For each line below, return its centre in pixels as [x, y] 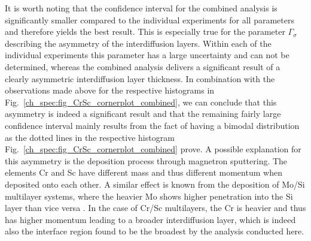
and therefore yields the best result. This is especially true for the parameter [145, 31]
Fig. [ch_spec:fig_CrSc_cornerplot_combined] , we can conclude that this [141, 102]
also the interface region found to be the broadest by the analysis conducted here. [155, 231]
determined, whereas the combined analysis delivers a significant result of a [143, 66]
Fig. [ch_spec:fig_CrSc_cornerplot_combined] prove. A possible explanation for [153, 149]
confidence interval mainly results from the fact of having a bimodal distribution [152, 125]
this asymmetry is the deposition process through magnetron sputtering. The [146, 160]
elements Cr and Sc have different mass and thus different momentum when [144, 172]
